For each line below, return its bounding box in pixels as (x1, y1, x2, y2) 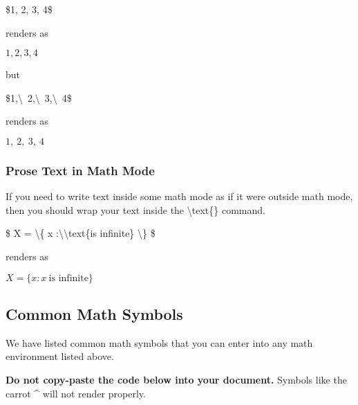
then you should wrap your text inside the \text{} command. (6, 202, 265, 217)
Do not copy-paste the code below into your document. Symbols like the (6, 372, 347, 386)
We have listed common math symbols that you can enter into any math (6, 335, 313, 350)
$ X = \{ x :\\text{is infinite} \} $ (6, 226, 156, 240)
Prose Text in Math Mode (6, 161, 155, 179)
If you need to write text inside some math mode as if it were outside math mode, (6, 189, 353, 204)
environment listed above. (6, 349, 114, 363)
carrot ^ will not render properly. (6, 386, 146, 400)
